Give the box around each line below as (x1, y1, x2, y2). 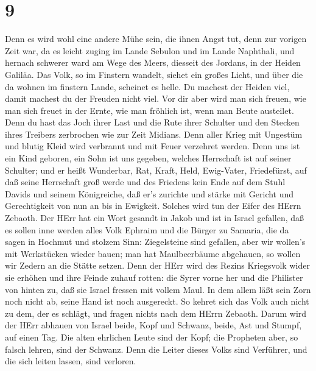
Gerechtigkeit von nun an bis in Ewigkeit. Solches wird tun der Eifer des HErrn (5, 199, 301, 212)
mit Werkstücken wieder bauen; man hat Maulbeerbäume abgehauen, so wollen (5, 247, 301, 260)
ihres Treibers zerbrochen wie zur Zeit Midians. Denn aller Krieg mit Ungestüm (5, 127, 303, 140)
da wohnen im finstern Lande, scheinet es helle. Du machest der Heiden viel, (5, 80, 290, 93)
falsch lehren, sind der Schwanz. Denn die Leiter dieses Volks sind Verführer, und (5, 342, 307, 355)
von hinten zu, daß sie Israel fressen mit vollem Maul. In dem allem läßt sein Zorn (5, 283, 311, 295)
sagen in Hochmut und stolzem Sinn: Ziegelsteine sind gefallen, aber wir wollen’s (5, 235, 306, 248)
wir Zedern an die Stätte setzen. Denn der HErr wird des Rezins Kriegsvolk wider (5, 259, 310, 272)
